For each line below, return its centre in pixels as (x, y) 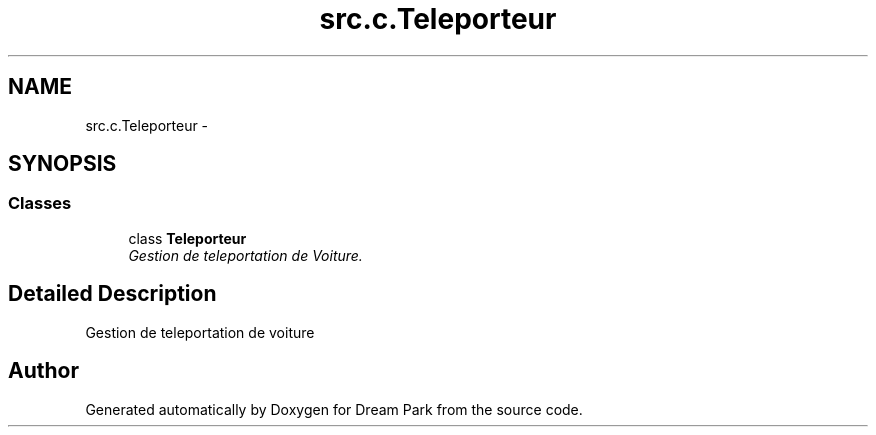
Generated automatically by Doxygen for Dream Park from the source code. (334, 409)
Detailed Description (112, 294)
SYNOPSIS (62, 164)
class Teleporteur (187, 238)
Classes (40, 203)
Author (43, 371)
